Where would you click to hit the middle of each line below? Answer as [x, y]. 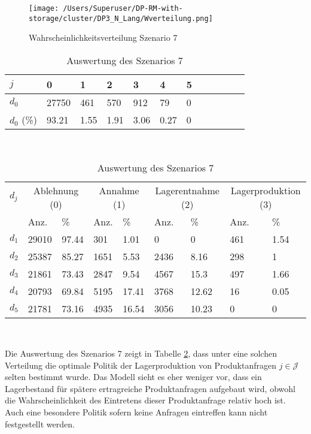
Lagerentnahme [187, 190]
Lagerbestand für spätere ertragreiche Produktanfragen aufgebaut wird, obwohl [150, 388]
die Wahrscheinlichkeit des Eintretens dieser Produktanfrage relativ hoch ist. [145, 400]
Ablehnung [56, 190]
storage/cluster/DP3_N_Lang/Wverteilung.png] [121, 18]
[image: [44, 8]
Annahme [119, 190]
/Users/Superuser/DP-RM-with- [123, 8]
